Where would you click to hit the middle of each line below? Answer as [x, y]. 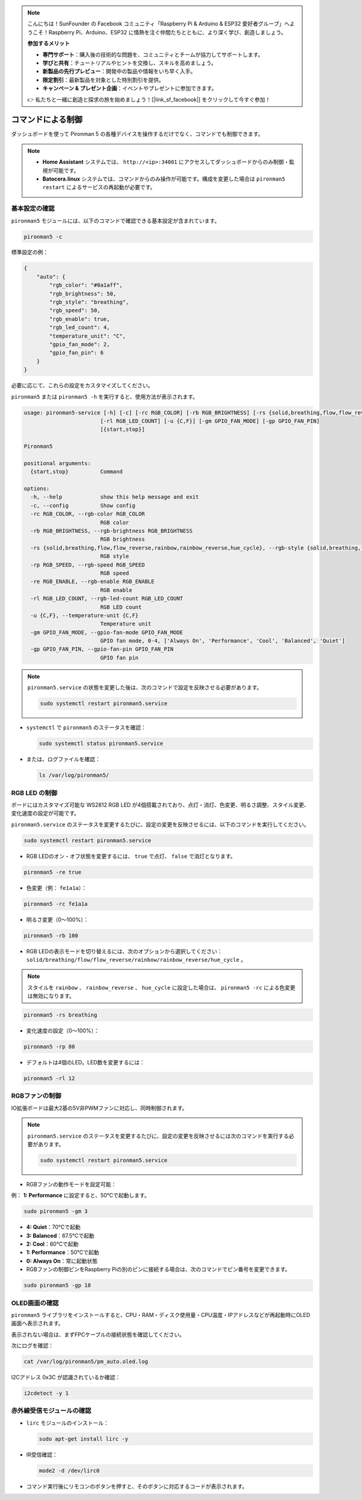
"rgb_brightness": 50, [83, 294]
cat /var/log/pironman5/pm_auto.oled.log [86, 1362]
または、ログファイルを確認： [63, 759]
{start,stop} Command [77, 472]
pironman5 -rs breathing [61, 1015]
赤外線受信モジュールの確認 [51, 1411]
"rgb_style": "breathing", [89, 302]
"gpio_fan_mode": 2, [80, 344]
